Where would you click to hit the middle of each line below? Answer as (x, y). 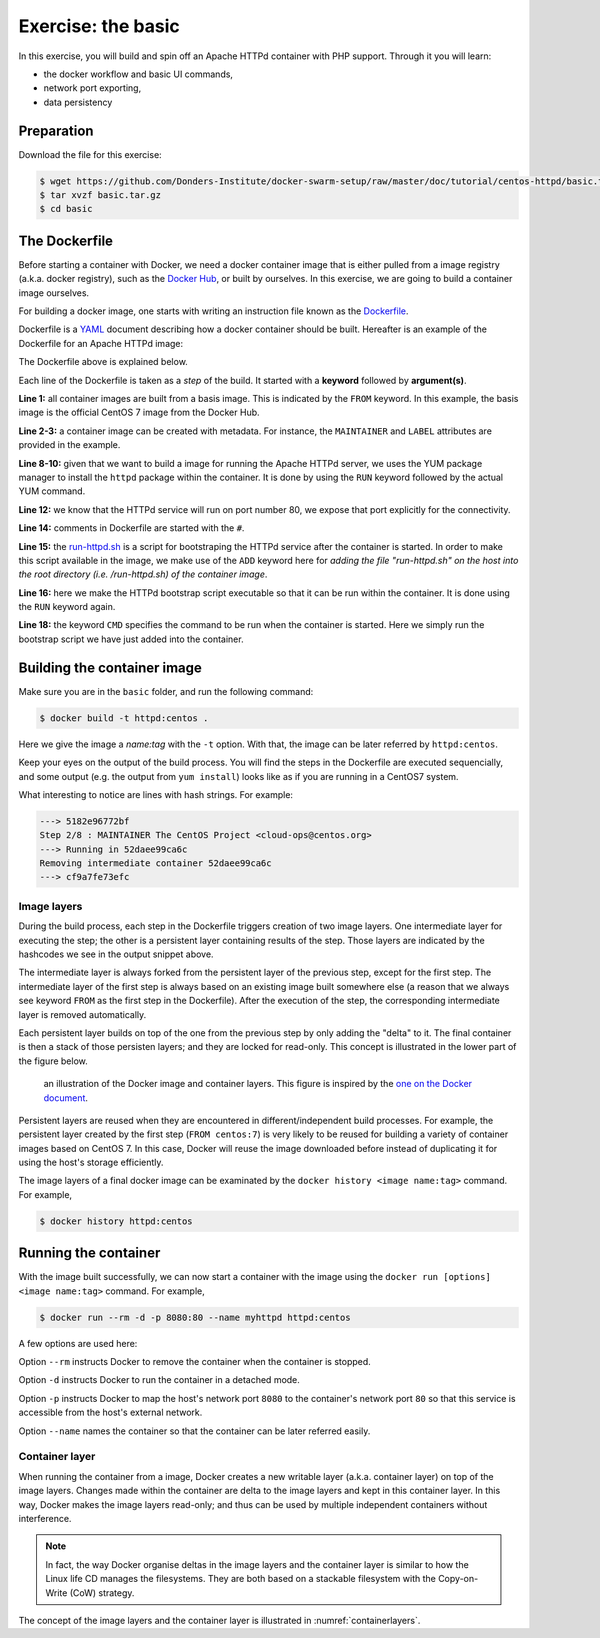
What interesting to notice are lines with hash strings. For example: (156, 794)
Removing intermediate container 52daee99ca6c (155, 863)
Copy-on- (458, 1579)
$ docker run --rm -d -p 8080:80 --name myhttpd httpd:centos (195, 1317)
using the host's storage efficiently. (91, 1162)
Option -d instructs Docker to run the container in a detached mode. (159, 1380)
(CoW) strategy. (102, 1592)
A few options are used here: (78, 1343)
